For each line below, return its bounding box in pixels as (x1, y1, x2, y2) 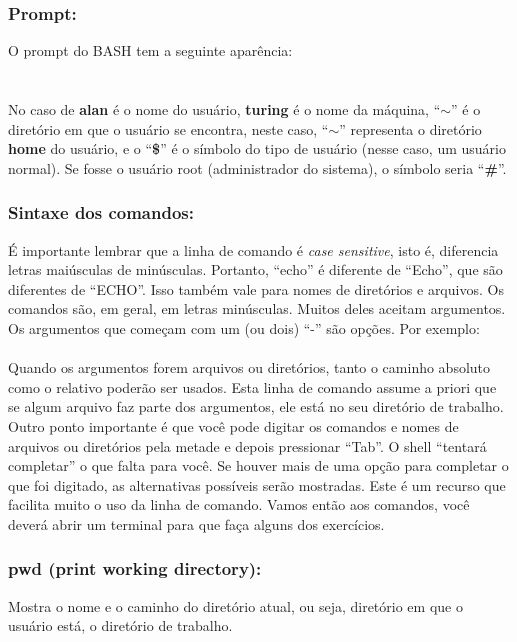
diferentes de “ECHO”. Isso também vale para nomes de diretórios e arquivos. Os (8, 278, 504, 299)
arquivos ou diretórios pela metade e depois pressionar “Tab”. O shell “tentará (8, 435, 487, 456)
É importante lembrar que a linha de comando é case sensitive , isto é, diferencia (8, 239, 499, 260)
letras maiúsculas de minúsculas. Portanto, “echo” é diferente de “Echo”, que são (8, 259, 503, 280)
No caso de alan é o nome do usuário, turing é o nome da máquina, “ (8, 99, 441, 119)
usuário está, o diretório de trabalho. (8, 615, 233, 636)
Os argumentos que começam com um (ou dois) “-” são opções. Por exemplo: (8, 317, 480, 338)
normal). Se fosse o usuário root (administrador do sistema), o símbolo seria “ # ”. (8, 157, 507, 178)
